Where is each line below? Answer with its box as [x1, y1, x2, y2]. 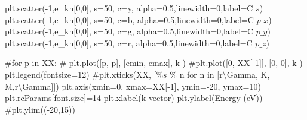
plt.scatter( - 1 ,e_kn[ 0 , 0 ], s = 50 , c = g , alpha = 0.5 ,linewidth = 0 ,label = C [5, 25, 254, 37]
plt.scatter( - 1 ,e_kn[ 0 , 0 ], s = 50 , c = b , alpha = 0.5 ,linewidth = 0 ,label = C [5, 13, 254, 26]
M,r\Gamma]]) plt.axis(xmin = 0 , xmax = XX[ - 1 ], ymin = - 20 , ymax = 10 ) [5, 80, 261, 92]
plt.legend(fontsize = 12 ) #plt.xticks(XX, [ [5, 68, 156, 80]
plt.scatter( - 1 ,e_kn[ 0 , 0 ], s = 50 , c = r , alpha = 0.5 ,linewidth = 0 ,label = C [5, 36, 253, 49]
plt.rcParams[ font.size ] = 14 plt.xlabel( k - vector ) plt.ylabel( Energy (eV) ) [5, 91, 263, 104]
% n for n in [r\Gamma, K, [170, 68, 270, 80]
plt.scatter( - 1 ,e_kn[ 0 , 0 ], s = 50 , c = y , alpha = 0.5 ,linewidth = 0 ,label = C [5, 2, 253, 14]
